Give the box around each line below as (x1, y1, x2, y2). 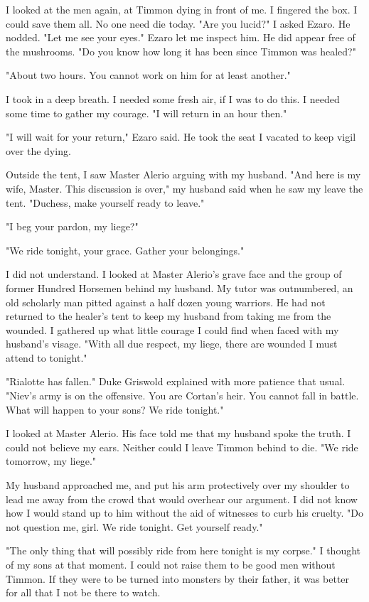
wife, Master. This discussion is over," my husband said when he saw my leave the (6, 181, 363, 195)
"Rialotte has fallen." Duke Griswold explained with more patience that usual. (6, 374, 346, 389)
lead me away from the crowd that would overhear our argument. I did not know (6, 491, 358, 506)
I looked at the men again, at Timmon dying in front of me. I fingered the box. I (6, 2, 358, 16)
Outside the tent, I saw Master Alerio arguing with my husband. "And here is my (6, 167, 361, 182)
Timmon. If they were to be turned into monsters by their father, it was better (6, 571, 350, 586)
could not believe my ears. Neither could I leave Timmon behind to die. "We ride (6, 439, 358, 454)
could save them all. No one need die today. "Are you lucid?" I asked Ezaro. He (6, 16, 351, 31)
